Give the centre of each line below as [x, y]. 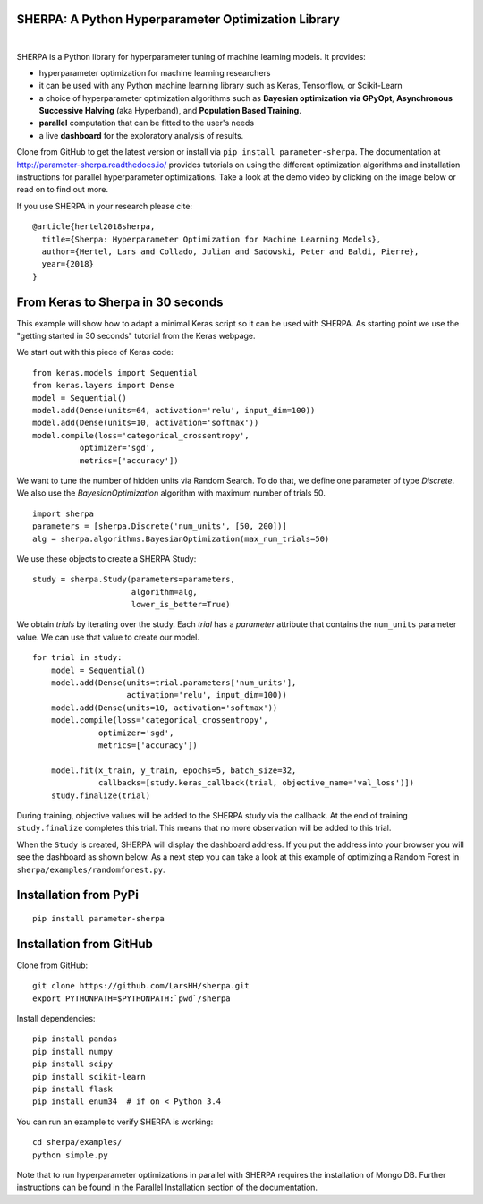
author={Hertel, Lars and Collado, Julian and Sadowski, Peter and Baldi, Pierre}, [230, 251]
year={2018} [68, 264]
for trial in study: [77, 658]
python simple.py [70, 1155]
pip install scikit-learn [89, 1077]
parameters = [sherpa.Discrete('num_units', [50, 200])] [160, 526]
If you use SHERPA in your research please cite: [104, 206]
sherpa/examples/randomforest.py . [91, 869]
